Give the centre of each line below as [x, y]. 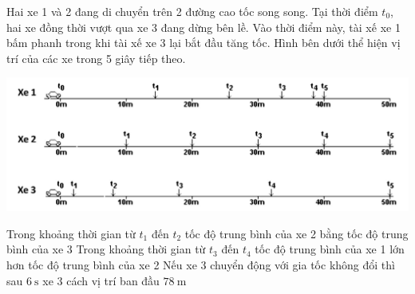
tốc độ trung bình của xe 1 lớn [330, 249]
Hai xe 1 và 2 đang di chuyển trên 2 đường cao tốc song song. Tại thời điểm [192, 11]
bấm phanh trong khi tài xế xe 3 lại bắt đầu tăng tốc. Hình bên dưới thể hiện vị [204, 43]
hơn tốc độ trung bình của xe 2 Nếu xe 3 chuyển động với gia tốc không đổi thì [201, 264]
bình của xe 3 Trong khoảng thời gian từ [106, 249]
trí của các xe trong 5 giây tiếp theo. [96, 58]
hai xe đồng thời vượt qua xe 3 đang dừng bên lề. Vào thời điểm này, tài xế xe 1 [204, 27]
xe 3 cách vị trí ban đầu [101, 280]
